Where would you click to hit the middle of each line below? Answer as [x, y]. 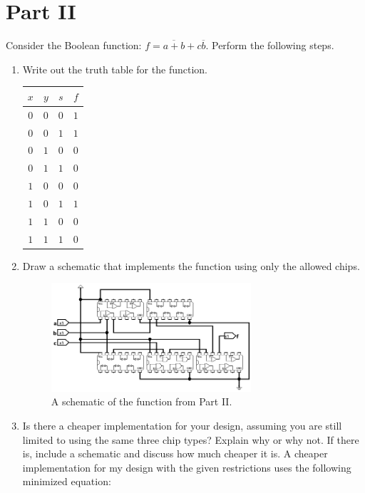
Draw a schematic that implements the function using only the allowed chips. [191, 265]
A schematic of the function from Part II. [142, 401]
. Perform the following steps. [270, 45]
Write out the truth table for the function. [115, 69]
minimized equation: [67, 481]
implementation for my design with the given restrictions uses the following [187, 467]
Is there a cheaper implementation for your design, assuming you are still [182, 426]
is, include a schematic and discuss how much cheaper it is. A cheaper [175, 453]
